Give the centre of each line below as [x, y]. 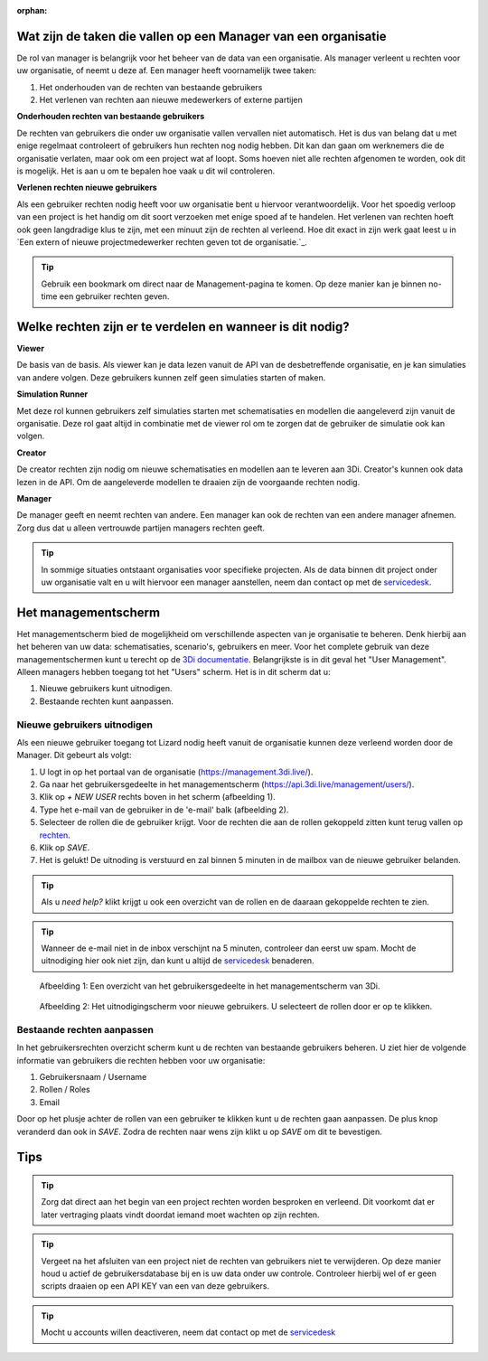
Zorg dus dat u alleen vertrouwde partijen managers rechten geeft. [141, 528]
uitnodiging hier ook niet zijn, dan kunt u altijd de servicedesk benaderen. [178, 961]
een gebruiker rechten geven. [114, 296]
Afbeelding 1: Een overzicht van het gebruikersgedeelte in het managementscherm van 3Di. [210, 986]
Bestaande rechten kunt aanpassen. [106, 701]
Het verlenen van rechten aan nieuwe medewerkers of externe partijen [171, 100]
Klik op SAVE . [65, 848]
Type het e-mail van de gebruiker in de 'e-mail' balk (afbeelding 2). [164, 810]
